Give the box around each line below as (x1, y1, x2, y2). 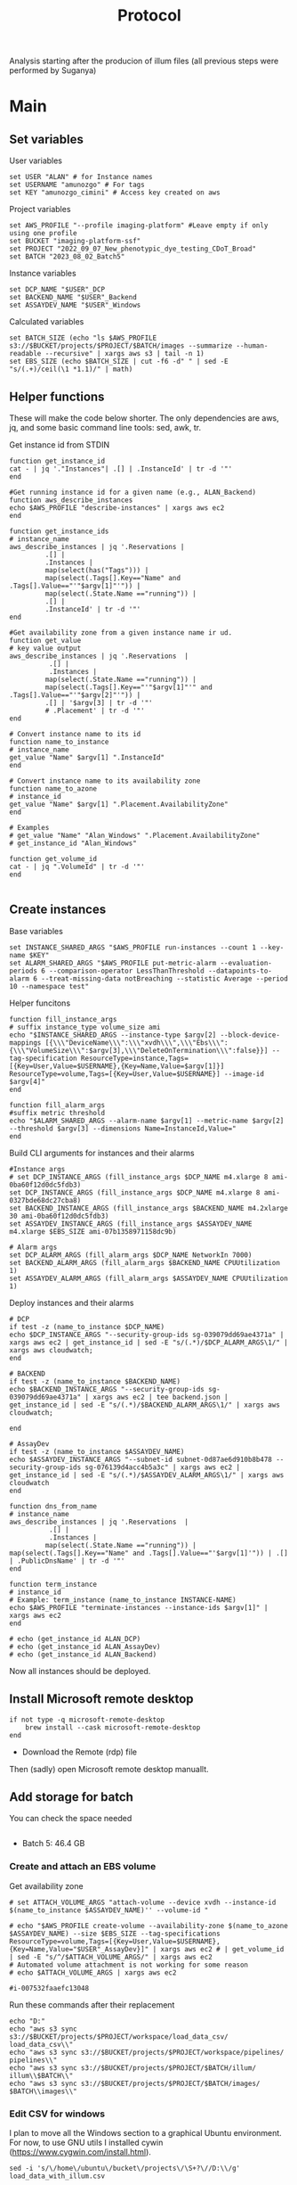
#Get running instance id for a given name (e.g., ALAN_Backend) (9, 488, 256, 497)
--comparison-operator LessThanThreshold (48, 966, 205, 975)
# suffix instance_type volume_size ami (9, 1023, 162, 1031)
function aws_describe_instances (9, 496, 133, 505)
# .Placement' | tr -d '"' (44, 706, 145, 715)
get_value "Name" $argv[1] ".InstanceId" (9, 753, 165, 762)
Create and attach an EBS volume (9, 1861, 157, 1873)
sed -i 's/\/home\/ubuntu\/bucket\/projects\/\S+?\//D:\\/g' (9, 2164, 241, 2173)
